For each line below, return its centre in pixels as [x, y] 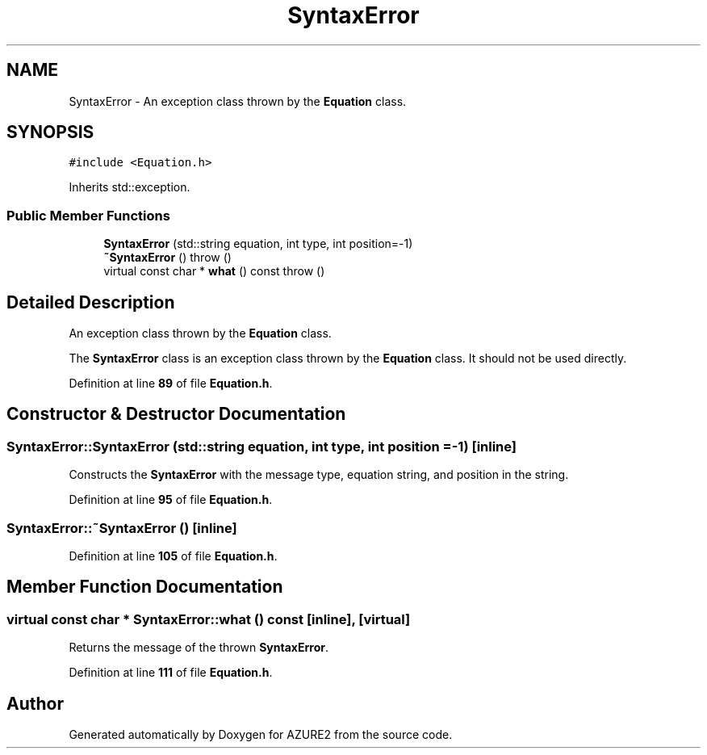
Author [35, 703]
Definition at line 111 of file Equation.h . [171, 673]
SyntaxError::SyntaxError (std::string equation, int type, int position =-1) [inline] [262, 446]
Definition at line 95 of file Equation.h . [171, 500]
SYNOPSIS [50, 132]
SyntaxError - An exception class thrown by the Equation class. [238, 101]
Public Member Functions [88, 215]
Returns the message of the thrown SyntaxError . [199, 648]
